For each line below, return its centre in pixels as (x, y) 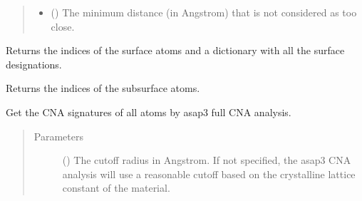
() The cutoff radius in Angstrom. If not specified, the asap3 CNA (207, 160)
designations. (34, 64)
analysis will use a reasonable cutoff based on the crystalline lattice (209, 174)
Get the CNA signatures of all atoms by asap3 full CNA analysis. (149, 112)
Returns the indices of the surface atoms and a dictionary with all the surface (175, 50)
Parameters (58, 136)
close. (63, 26)
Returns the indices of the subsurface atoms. (103, 88)
